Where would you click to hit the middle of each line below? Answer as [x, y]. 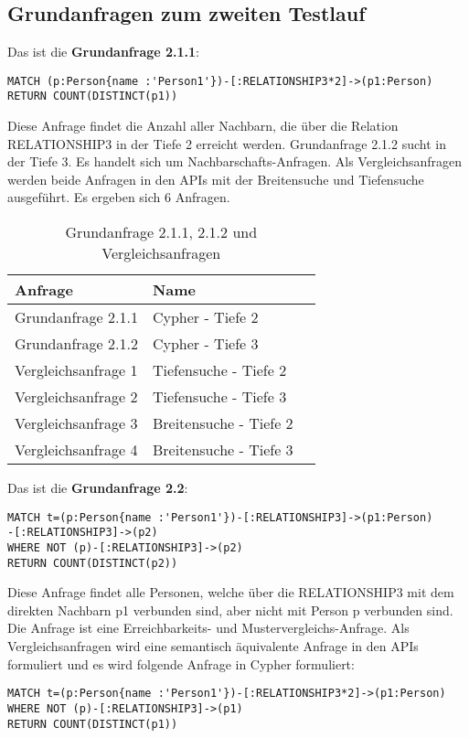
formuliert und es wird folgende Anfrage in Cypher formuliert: [181, 663]
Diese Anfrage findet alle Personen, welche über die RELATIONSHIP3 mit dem [231, 592]
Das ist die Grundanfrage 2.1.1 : [104, 52]
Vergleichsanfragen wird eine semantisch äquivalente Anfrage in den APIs [213, 646]
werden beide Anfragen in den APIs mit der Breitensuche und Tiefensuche [216, 179]
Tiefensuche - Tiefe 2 [219, 370]
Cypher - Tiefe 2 [205, 317]
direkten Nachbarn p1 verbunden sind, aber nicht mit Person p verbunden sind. [230, 610]
